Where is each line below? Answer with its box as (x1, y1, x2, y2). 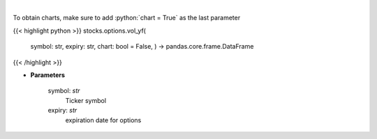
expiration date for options (65, 115, 142, 124)
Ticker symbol (65, 96, 107, 104)
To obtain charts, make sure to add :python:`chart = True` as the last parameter (13, 14, 241, 22)
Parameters (30, 70, 66, 79)
